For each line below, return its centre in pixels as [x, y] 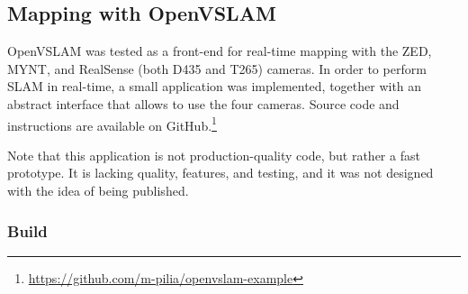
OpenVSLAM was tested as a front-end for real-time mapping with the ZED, [220, 51]
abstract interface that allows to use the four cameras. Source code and [203, 103]
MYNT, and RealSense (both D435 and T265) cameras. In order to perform [217, 68]
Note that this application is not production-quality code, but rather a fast [214, 155]
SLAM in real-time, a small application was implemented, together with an [215, 86]
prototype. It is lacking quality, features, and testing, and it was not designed [220, 173]
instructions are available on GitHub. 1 [112, 124]
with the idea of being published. [98, 191]
